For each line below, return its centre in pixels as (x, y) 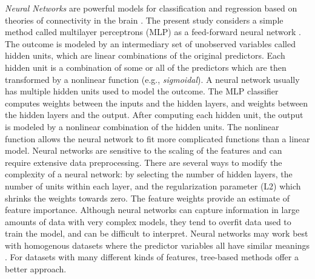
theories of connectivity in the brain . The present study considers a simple (144, 20)
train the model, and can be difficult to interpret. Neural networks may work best (157, 233)
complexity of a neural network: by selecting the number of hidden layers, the (149, 174)
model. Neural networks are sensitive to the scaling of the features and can (144, 150)
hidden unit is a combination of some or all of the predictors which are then (146, 67)
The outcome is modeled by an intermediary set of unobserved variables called (150, 43)
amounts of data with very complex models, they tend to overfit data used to (148, 221)
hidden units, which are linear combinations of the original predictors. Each (145, 55)
